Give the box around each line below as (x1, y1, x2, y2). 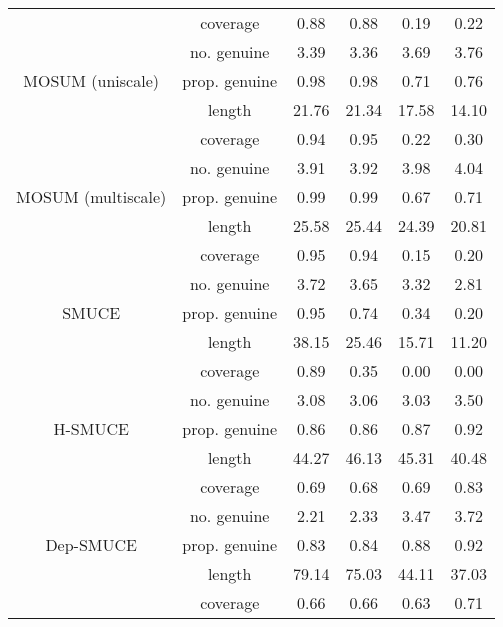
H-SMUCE (53, 417, 129, 440)
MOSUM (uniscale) (23, 69, 159, 92)
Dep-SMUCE (45, 533, 137, 556)
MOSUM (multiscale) (16, 185, 167, 208)
